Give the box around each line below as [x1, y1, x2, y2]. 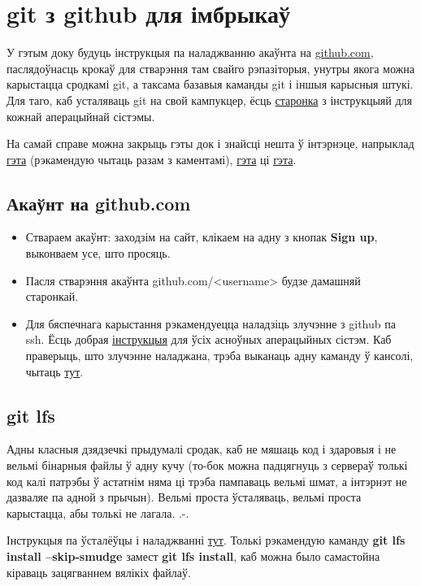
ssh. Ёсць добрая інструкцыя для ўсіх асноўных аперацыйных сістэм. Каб [25, 331, 392, 348]
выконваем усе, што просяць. [25, 245, 171, 262]
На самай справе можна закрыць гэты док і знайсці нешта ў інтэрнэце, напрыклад [7, 135, 414, 152]
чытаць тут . [25, 362, 84, 380]
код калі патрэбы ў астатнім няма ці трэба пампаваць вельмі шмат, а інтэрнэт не [7, 472, 407, 489]
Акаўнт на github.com [7, 190, 191, 215]
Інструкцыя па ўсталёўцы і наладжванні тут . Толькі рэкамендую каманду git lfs [7, 532, 406, 549]
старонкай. [25, 288, 79, 305]
